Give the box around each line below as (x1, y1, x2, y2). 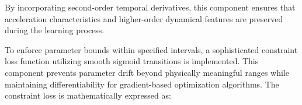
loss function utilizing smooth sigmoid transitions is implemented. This (5, 55, 259, 67)
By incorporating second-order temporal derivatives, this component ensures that (5, 1, 296, 13)
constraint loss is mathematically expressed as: (5, 89, 171, 101)
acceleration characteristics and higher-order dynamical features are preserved (5, 12, 283, 24)
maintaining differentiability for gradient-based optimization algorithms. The (5, 78, 279, 90)
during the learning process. (5, 24, 105, 36)
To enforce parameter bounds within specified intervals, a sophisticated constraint (5, 43, 298, 55)
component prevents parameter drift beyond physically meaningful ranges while (5, 66, 289, 78)
